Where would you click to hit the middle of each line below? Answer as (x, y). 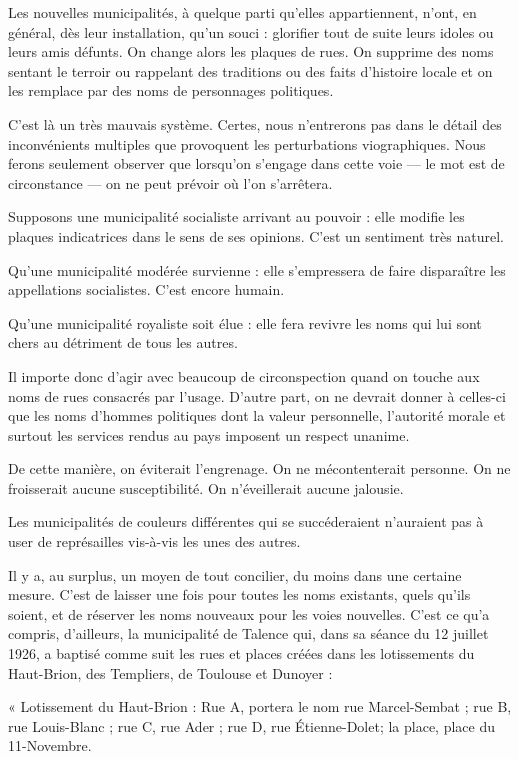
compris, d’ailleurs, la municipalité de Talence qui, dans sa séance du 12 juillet (248, 633)
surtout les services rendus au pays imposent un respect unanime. (209, 434)
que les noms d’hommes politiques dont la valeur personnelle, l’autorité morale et (257, 415)
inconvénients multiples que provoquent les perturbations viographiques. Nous (247, 143)
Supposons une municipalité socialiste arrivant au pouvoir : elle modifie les (236, 216)
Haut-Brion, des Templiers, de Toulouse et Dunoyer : (170, 672)
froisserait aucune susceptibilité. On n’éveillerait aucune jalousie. (206, 487)
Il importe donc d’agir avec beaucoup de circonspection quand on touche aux (244, 375)
